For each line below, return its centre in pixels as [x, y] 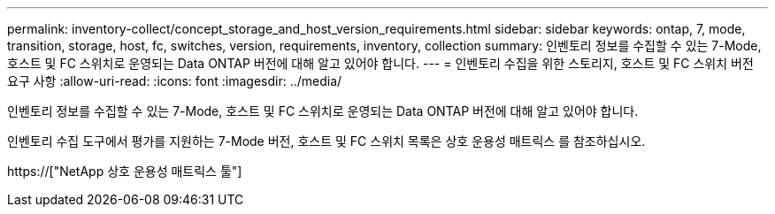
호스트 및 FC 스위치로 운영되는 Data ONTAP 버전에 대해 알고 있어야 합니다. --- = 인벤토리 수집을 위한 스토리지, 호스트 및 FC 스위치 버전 [380, 63]
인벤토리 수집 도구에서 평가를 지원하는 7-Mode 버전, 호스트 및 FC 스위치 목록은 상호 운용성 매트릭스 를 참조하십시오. [326, 141]
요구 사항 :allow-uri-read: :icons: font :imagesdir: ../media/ [175, 81]
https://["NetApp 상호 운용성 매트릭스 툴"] [125, 171]
